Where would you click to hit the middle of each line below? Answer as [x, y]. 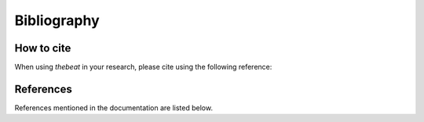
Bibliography [57, 20]
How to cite [43, 48]
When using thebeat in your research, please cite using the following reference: [143, 67]
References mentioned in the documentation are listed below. [114, 108]
